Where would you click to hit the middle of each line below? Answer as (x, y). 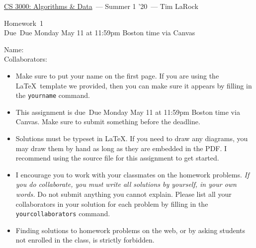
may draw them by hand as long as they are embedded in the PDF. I (121, 148)
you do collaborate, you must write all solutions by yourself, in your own (126, 184)
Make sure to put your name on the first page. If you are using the (117, 75)
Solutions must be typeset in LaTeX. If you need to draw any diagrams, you (132, 138)
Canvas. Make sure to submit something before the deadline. (108, 122)
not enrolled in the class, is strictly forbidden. (85, 240)
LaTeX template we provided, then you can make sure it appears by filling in (134, 85)
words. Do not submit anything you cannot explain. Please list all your (124, 194)
